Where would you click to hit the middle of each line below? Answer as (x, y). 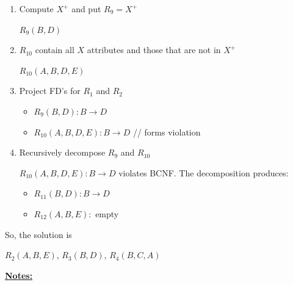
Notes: (19, 275)
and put (86, 9)
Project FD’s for (50, 91)
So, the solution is (38, 234)
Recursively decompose (62, 152)
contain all (55, 50)
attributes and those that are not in (154, 50)
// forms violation (167, 132)
